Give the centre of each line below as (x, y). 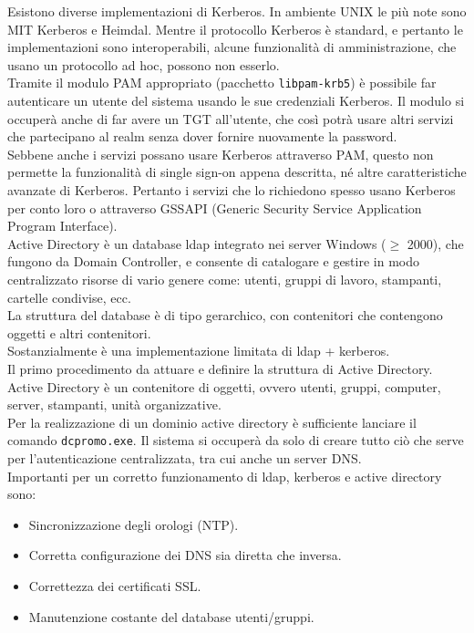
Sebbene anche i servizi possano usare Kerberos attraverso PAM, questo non (221, 154)
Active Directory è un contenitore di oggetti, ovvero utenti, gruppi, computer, (224, 386)
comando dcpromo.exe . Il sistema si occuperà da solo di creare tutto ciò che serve (236, 440)
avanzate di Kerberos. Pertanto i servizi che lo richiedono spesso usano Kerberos (232, 190)
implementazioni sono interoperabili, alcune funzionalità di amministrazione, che (232, 47)
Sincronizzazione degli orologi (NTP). (134, 524)
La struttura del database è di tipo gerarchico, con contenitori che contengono (225, 315)
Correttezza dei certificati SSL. (115, 585)
